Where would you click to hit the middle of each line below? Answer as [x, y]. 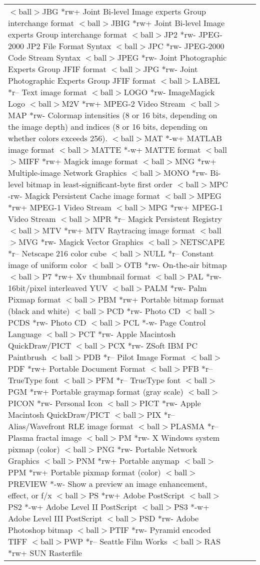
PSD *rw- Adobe [169, 518]
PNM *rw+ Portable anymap [128, 461]
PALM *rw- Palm [175, 288]
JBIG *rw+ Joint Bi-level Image [168, 23]
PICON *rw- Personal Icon [55, 403]
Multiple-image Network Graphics [67, 173]
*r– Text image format [47, 92]
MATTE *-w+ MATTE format [146, 150]
